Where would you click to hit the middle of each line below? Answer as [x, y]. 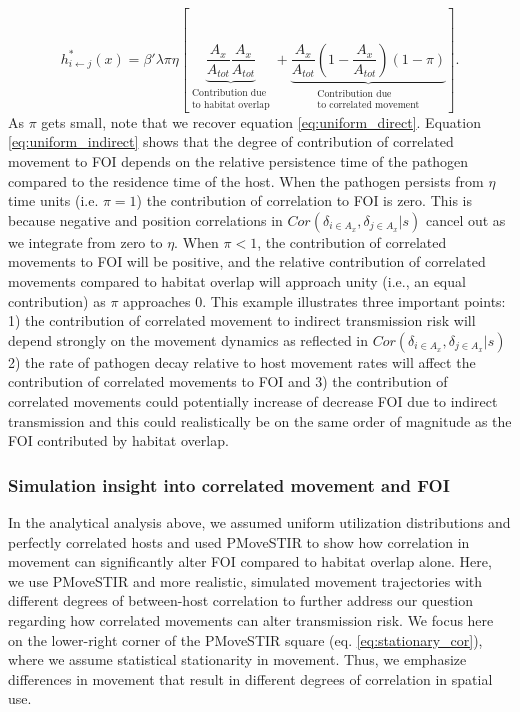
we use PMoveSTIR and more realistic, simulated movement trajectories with [245, 580]
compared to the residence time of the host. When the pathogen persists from [246, 180]
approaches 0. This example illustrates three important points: [314, 300]
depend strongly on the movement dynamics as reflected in [188, 339]
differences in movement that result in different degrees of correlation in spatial [250, 678]
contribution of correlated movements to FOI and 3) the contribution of [228, 381]
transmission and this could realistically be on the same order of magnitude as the [260, 420]
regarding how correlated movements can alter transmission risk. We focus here [251, 619]
